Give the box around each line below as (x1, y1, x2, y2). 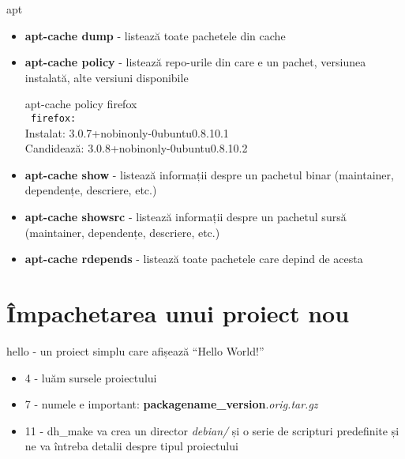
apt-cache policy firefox (24, 96, 137, 112)
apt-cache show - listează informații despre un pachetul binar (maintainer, (24, 166, 394, 182)
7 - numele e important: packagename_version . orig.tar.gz (24, 396, 318, 412)
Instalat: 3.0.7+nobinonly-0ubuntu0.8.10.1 (24, 124, 229, 141)
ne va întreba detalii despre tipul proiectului (24, 438, 238, 454)
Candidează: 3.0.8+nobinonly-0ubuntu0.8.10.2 (24, 140, 248, 156)
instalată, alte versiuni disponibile (24, 69, 189, 85)
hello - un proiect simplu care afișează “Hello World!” (6, 342, 264, 359)
